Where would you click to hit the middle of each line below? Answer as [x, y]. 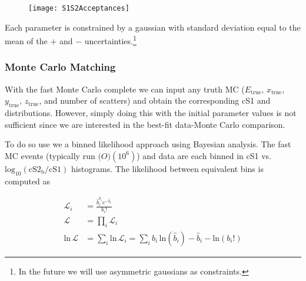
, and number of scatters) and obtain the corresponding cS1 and [155, 100]
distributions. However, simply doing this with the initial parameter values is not [151, 113]
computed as [28, 181]
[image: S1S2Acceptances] [79, 8]
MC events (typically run [50, 155]
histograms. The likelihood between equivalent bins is [167, 168]
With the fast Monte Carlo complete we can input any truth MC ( [125, 89]
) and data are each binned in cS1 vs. [204, 155]
